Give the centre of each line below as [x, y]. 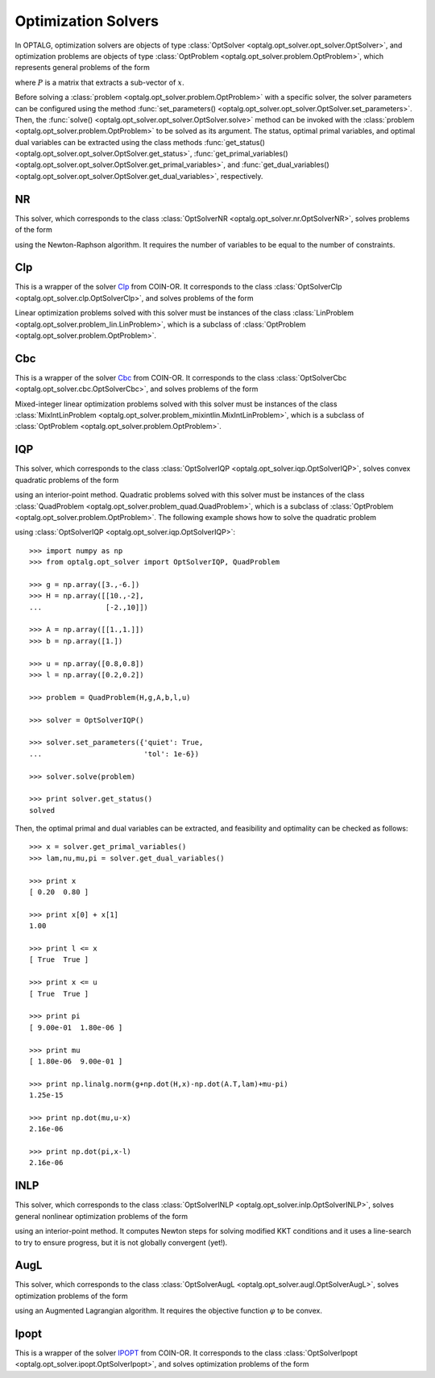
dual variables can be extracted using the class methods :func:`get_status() [140, 142]
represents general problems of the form [83, 68]
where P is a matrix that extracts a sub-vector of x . [99, 82]
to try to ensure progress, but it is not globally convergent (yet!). [121, 1243]
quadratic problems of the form [67, 480]
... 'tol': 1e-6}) [114, 754]
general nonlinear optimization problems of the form [101, 1216]
